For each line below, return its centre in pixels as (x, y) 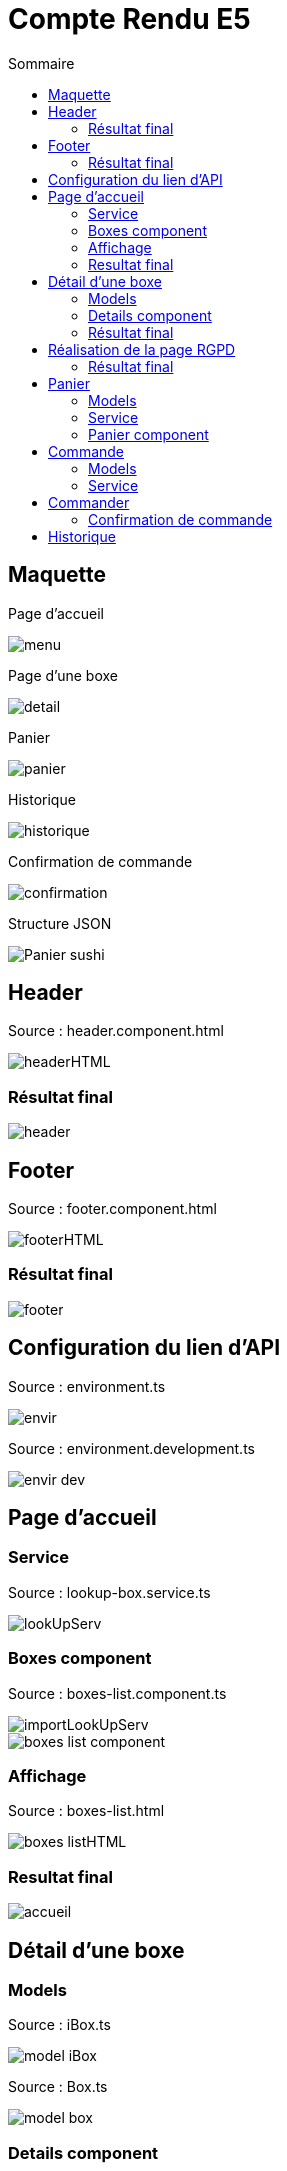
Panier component (148, 434)
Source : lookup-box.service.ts (109, 1592)
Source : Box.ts (58, 2087)
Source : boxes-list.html (86, 1811)
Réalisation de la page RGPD (142, 349)
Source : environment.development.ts (131, 1448)
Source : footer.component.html (112, 1209)
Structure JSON (60, 923)
